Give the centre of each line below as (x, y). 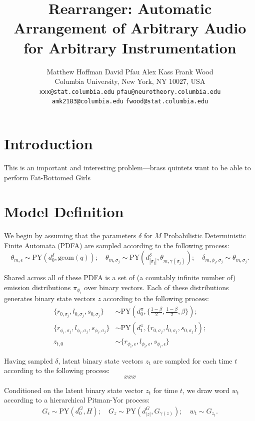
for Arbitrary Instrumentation (130, 47)
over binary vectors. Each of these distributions (156, 287)
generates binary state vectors (50, 298)
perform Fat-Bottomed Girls (47, 177)
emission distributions (37, 287)
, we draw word (206, 390)
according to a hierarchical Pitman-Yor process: (77, 400)
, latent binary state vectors (101, 360)
